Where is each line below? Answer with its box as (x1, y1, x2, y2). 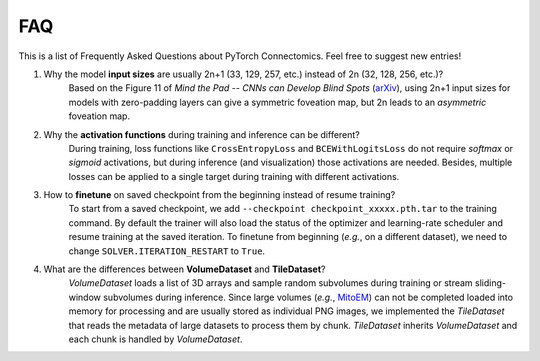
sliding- (475, 277, 507, 289)
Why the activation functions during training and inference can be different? (43, 128, 360, 140)
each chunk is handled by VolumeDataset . (68, 333, 243, 345)
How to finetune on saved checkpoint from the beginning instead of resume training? (43, 189, 396, 201)
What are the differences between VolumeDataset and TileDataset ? (43, 263, 326, 275)
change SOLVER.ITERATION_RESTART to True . (68, 245, 265, 257)
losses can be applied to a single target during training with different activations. (68, 170, 400, 182)
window (68, 291, 102, 303)
